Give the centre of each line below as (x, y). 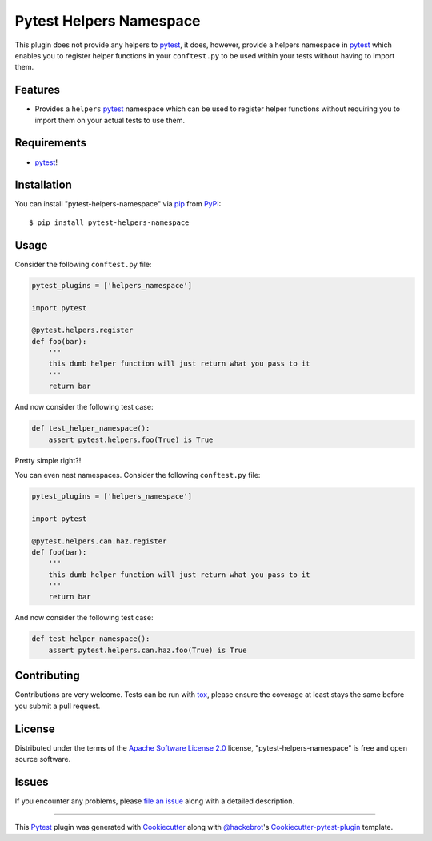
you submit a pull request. (58, 706)
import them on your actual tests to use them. (110, 120)
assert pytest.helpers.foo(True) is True (131, 439)
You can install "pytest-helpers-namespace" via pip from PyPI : (118, 204)
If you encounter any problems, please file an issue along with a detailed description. (155, 801)
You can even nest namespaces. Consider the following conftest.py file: (138, 475)
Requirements (51, 143)
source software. (43, 759)
